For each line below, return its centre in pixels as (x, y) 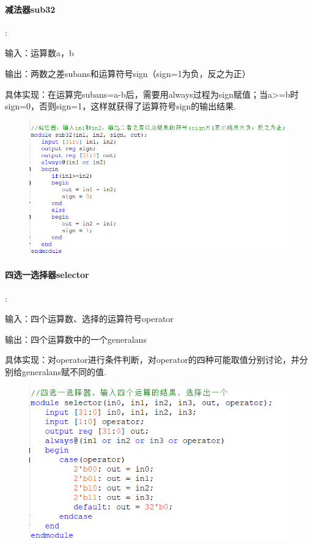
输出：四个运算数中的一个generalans (76, 339)
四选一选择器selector (47, 275)
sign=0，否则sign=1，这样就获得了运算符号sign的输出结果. (121, 106)
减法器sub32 (30, 9)
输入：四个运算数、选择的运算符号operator (89, 319)
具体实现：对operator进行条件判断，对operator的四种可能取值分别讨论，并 (152, 360)
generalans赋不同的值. (64, 371)
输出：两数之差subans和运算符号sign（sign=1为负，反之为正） (128, 73)
